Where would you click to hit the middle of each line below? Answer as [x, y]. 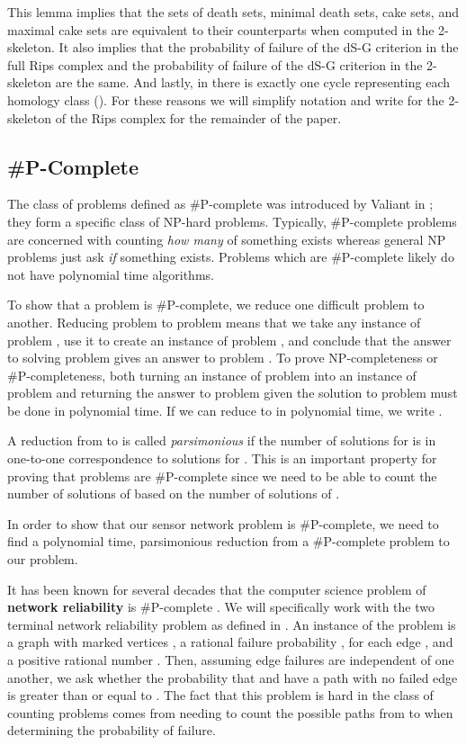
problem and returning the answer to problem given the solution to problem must [233, 393]
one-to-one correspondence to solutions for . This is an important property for [222, 458]
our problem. [43, 559]
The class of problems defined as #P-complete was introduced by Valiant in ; [220, 204]
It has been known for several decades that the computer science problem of [217, 589]
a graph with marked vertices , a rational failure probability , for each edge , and [230, 642]
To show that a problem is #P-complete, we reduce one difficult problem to [216, 305]
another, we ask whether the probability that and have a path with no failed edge [233, 677]
